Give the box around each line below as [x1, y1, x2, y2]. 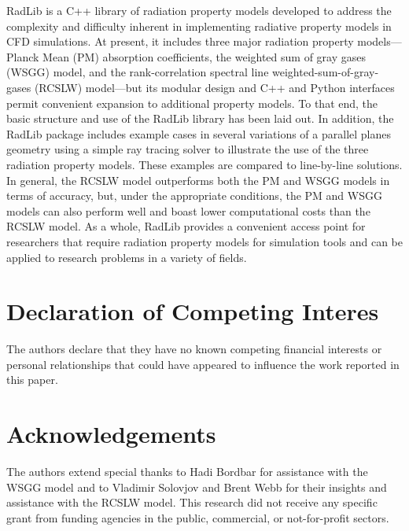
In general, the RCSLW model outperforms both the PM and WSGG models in [6, 171, 390, 188]
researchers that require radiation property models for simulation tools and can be [6, 233, 403, 249]
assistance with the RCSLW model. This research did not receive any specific [6, 494, 378, 511]
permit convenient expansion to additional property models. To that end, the [6, 94, 378, 111]
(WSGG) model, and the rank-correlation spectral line [6, 64, 269, 80]
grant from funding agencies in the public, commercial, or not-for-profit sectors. [6, 509, 389, 525]
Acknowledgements [6, 418, 216, 450]
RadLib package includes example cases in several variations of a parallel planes [6, 125, 391, 142]
